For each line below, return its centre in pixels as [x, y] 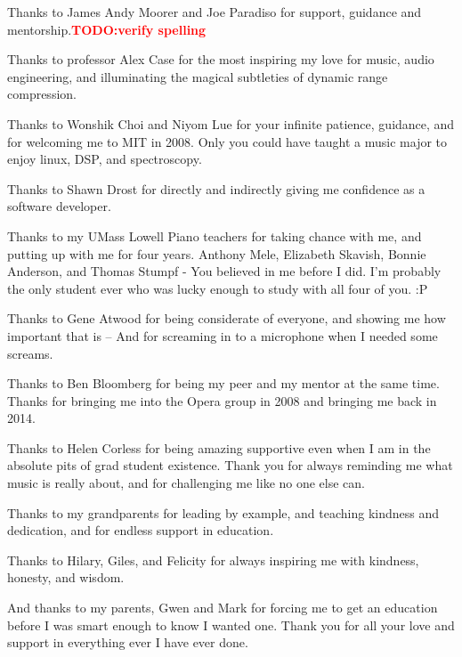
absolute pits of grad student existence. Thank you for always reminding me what [230, 465]
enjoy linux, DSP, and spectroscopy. [105, 159]
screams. [30, 353]
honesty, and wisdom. [66, 577]
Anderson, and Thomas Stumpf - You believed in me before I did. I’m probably [224, 271]
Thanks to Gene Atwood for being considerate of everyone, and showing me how [227, 318]
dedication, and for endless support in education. [141, 530]
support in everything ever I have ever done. [128, 642]
